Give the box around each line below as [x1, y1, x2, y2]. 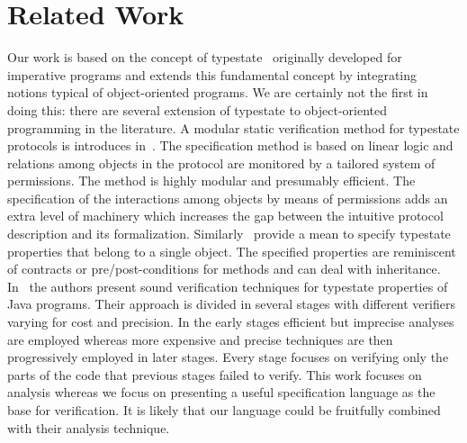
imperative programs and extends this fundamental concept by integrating [7, 65, 418, 84]
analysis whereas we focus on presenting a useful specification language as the [7, 383, 436, 402]
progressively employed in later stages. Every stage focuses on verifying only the [7, 348, 449, 366]
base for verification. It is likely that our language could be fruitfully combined [7, 401, 441, 419]
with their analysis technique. [7, 418, 170, 437]
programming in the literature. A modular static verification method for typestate [7, 118, 460, 137]
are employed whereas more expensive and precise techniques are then [7, 330, 393, 348]
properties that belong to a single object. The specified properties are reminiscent [7, 241, 456, 260]
